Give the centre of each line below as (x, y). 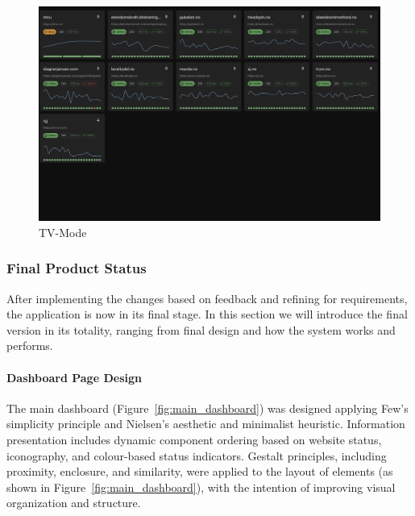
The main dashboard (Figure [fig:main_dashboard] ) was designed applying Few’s (207, 408)
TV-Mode (63, 232)
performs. (30, 345)
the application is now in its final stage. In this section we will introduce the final (207, 314)
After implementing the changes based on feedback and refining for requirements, (207, 298)
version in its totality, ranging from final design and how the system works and (201, 329)
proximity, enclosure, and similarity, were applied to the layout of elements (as (200, 471)
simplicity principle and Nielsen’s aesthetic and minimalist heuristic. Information (206, 424)
